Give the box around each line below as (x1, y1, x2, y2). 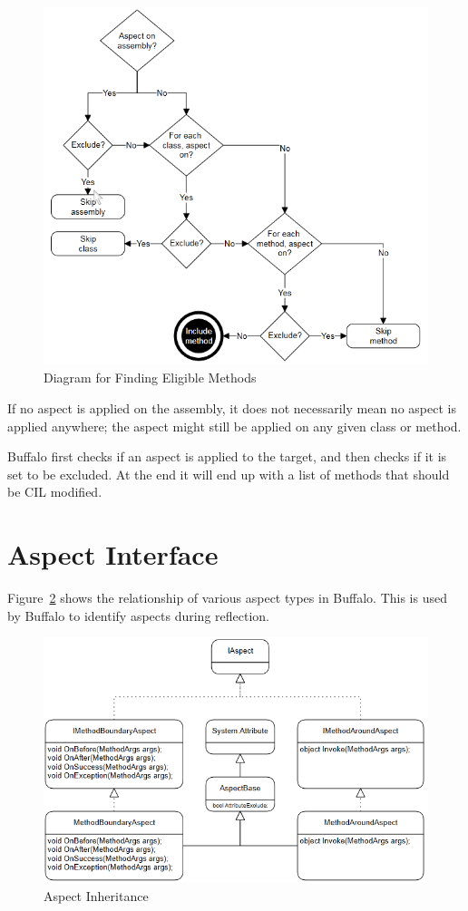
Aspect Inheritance (44, 886, 149, 905)
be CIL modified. (7, 482, 102, 501)
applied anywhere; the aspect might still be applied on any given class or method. (7, 416, 462, 435)
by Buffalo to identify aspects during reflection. (7, 606, 270, 625)
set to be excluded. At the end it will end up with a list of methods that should (7, 464, 450, 483)
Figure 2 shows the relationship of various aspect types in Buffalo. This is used (7, 588, 447, 607)
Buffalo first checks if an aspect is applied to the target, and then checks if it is (7, 447, 447, 466)
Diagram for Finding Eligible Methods (44, 368, 257, 387)
